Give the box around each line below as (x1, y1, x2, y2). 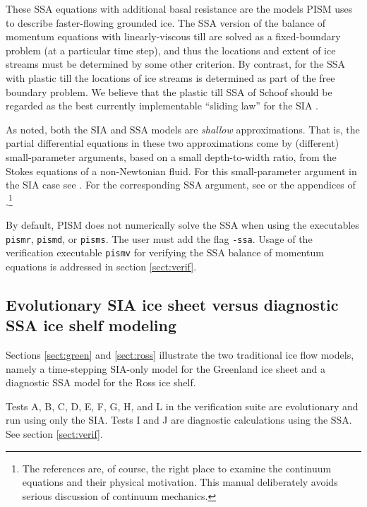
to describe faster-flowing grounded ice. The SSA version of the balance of (6, 15, 326, 30)
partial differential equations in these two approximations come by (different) (6, 136, 339, 150)
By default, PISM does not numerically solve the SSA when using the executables (6, 217, 359, 232)
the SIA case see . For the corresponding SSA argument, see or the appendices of (6, 177, 356, 192)
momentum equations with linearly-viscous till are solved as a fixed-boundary (6, 29, 341, 44)
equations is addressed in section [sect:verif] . (6, 258, 197, 273)
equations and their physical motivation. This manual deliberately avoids (22, 475, 338, 489)
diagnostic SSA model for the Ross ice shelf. (6, 375, 196, 390)
